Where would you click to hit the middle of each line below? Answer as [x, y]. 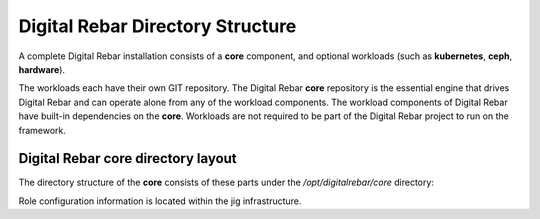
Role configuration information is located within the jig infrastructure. [160, 201]
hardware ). [41, 69]
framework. [42, 130]
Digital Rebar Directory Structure [157, 26]
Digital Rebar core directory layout [127, 158]
